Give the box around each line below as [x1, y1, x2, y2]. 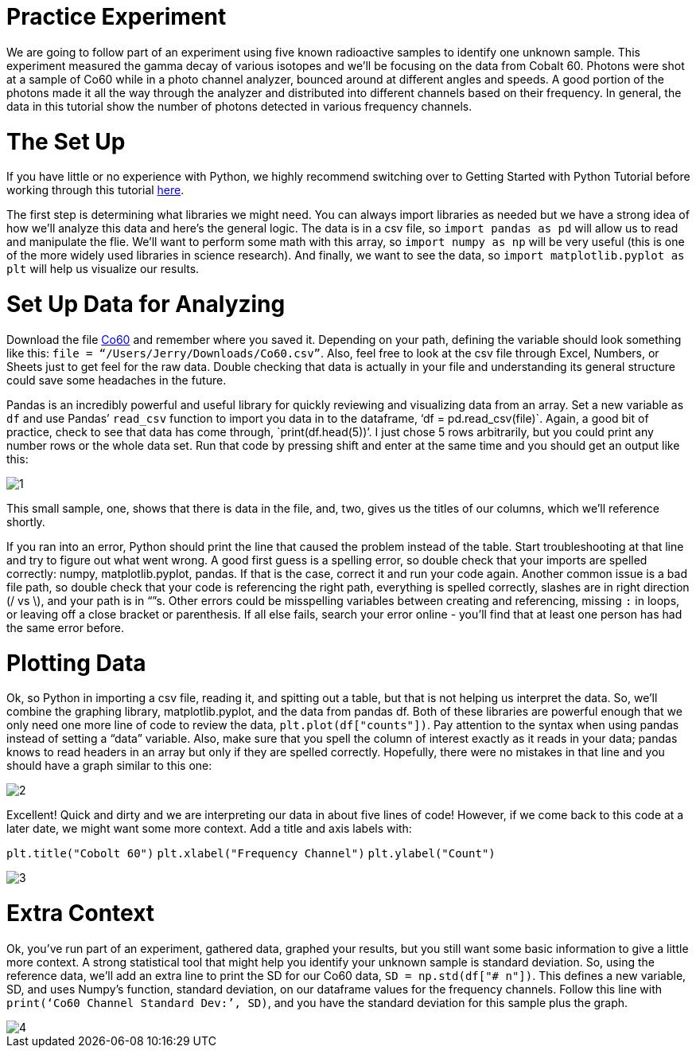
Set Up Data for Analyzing [6, 291, 286, 318]
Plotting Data [6, 649, 146, 677]
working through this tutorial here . [6, 183, 185, 197]
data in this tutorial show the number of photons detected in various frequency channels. [6, 99, 472, 113]
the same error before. [6, 620, 124, 634]
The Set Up [6, 127, 126, 155]
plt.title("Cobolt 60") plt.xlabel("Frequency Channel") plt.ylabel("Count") [6, 847, 496, 861]
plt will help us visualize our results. [6, 262, 200, 276]
